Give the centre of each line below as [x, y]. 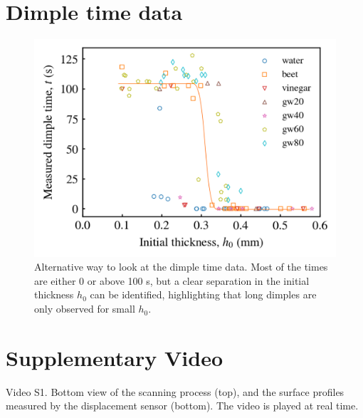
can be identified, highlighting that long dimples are [203, 294]
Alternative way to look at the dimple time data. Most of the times [181, 267]
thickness [54, 294]
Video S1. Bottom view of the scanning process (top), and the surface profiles [175, 391]
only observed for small [85, 309]
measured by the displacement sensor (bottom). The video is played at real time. [182, 406]
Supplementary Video [115, 357]
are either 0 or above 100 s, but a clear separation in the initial [172, 280]
